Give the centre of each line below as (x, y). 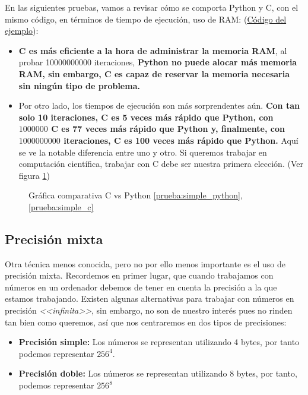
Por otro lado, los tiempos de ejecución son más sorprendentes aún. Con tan (159, 105)
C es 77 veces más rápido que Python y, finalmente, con (168, 129)
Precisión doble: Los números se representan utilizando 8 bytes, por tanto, (158, 373)
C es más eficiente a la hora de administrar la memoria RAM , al (153, 50)
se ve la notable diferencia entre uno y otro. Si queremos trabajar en (143, 152)
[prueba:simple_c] (61, 206)
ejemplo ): (22, 31)
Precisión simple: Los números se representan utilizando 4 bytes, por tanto (159, 342)
